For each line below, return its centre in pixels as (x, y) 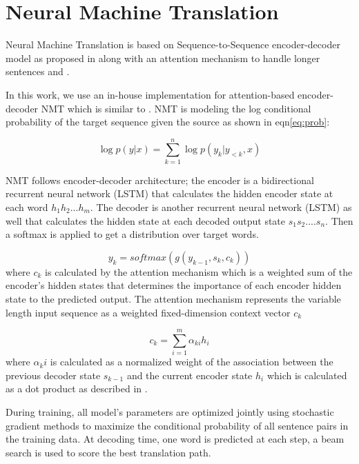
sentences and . (38, 71)
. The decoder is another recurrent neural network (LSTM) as (221, 207)
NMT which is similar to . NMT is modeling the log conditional (176, 108)
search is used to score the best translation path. (108, 452)
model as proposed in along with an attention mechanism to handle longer (163, 58)
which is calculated (307, 375)
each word (27, 207)
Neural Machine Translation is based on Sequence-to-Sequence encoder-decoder (173, 44)
